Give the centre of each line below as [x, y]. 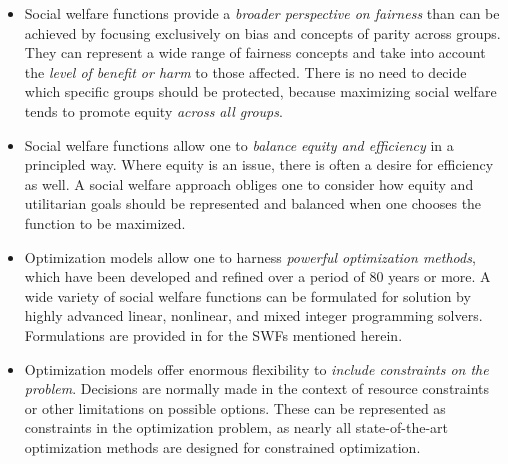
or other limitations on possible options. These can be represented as [235, 407]
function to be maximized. [105, 222]
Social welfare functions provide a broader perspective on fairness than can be [262, 13]
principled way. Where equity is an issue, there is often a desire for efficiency [259, 164]
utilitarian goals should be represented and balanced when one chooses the [253, 203]
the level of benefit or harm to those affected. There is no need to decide [245, 71]
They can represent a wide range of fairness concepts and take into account [255, 52]
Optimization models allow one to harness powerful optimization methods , [250, 256]
